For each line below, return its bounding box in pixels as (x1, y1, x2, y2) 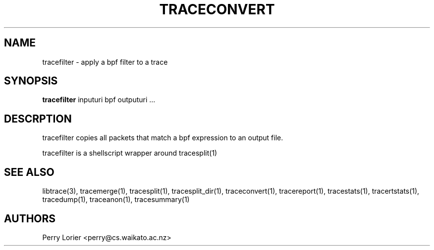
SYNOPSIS (4, 75, 58, 87)
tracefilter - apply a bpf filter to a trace (42, 57, 168, 66)
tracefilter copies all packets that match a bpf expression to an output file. (42, 133, 283, 142)
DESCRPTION (4, 112, 72, 125)
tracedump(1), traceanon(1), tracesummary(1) (42, 195, 190, 204)
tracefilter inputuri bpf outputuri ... (42, 95, 156, 104)
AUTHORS (4, 212, 56, 225)
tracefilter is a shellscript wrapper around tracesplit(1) (42, 149, 217, 158)
